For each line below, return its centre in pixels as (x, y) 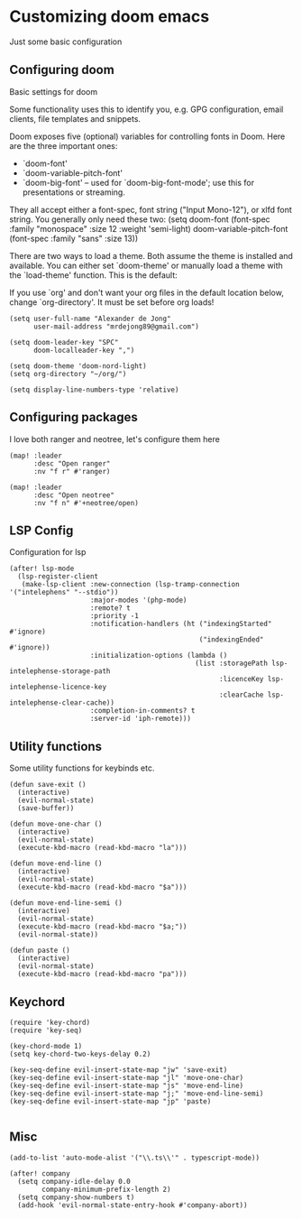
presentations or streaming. (74, 192)
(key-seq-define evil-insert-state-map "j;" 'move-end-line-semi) (137, 1094)
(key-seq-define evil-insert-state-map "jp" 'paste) (110, 1102)
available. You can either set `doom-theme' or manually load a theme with (146, 265)
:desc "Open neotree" (74, 495)
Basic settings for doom (54, 91)
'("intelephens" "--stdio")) (64, 593)
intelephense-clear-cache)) (62, 703)
